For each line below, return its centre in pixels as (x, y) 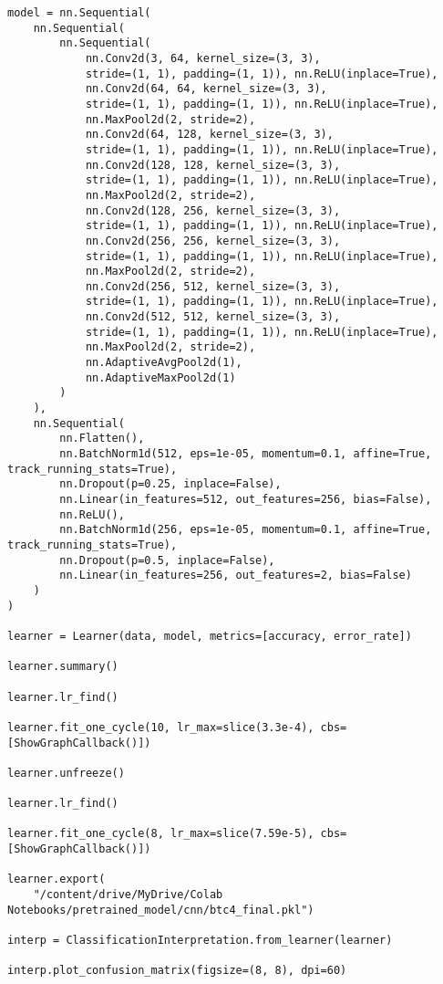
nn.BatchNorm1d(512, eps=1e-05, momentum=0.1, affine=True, (246, 454)
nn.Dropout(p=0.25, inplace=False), (170, 484)
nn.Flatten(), (102, 439)
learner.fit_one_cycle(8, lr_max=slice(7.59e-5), (161, 834)
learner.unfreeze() (66, 773)
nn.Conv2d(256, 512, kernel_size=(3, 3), (213, 286)
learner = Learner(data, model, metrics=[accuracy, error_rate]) (210, 636)
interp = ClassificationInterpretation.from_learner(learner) (200, 941)
